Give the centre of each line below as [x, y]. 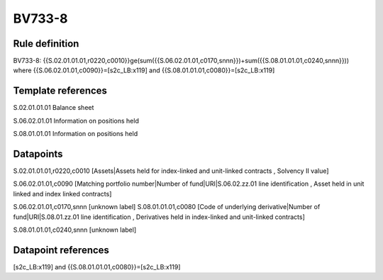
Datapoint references [61, 250]
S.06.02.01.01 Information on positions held [76, 121]
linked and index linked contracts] [62, 194]
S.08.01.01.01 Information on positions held [76, 134]
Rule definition [46, 44]
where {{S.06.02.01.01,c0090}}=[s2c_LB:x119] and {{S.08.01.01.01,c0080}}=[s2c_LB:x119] [144, 70]
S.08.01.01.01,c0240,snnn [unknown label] [75, 230]
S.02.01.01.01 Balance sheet [54, 108]
